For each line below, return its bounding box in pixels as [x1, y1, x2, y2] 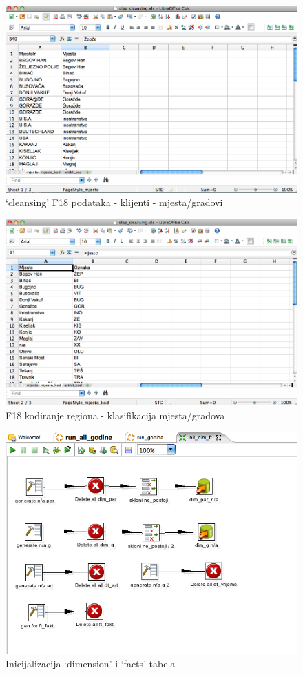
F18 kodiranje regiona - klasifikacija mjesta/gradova [6, 407, 225, 422]
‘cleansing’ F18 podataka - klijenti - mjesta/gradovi [6, 195, 223, 210]
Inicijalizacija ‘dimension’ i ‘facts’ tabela [6, 656, 176, 670]
